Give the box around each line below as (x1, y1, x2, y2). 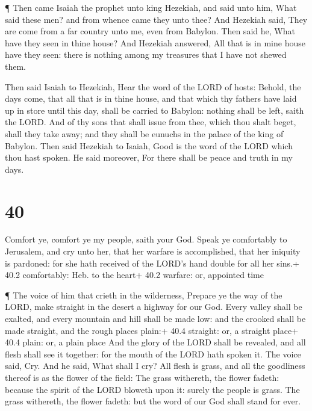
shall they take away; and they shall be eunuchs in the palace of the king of (5, 127, 284, 140)
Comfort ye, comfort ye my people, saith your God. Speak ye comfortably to (5, 233, 287, 246)
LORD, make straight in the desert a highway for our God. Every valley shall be (5, 300, 302, 313)
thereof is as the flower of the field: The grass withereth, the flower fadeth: (5, 371, 279, 383)
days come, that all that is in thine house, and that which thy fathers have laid (5, 92, 297, 105)
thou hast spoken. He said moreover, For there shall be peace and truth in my (5, 151, 293, 164)
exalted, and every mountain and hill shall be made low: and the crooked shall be (5, 312, 306, 324)
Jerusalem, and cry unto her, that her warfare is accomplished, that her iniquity (5, 245, 301, 258)
